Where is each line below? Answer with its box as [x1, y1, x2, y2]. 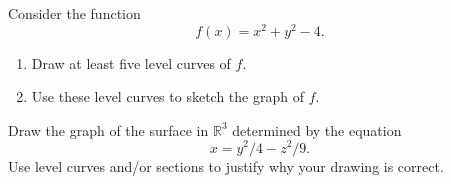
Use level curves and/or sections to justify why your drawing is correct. [8, 155, 444, 176]
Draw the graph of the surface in [8, 119, 209, 140]
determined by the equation [232, 119, 402, 140]
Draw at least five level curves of [31, 52, 231, 73]
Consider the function [8, 3, 141, 23]
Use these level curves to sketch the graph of [31, 86, 304, 107]
